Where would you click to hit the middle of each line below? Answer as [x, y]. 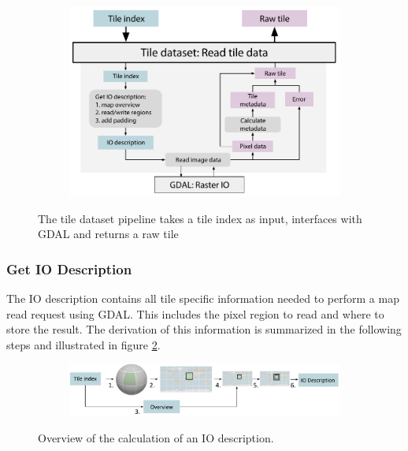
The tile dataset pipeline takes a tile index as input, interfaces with [200, 218]
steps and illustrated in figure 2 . [83, 344]
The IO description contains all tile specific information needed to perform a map [203, 298]
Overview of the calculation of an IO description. [156, 437]
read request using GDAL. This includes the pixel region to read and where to [195, 313]
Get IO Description [69, 268]
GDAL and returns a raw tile [108, 234]
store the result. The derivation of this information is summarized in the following [204, 329]
